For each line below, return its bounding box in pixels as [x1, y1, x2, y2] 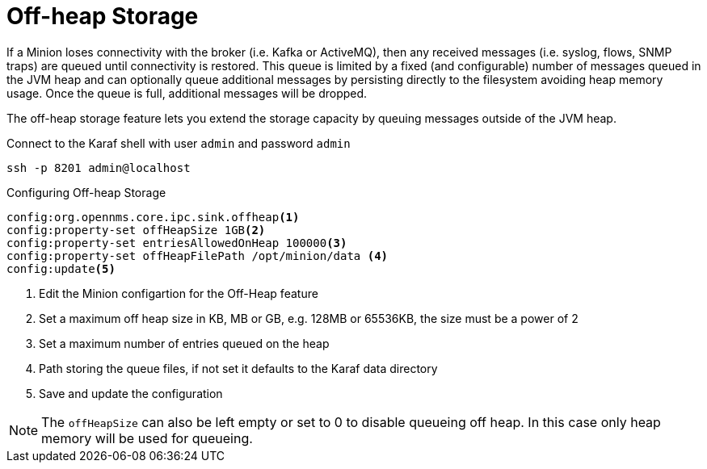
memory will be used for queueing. [41, 429, 253, 446]
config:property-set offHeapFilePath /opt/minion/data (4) [6, 249, 389, 262]
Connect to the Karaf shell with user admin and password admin [6, 136, 351, 150]
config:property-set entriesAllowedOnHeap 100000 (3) [6, 236, 347, 249]
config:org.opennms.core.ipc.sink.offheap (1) [6, 210, 300, 224]
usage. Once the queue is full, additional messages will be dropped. [6, 86, 368, 100]
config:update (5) [6, 262, 116, 275]
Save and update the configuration [39, 386, 223, 400]
